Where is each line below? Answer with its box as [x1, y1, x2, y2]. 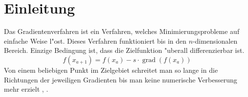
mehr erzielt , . [4, 84, 48, 94]
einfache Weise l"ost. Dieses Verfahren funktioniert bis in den [4, 35, 187, 46]
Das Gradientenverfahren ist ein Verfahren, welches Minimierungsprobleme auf [4, 26, 240, 36]
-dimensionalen [193, 35, 238, 46]
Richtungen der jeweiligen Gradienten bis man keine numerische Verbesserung [4, 74, 237, 84]
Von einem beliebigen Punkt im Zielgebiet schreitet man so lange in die [4, 65, 218, 75]
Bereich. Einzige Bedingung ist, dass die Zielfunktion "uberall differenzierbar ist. [4, 45, 245, 55]
